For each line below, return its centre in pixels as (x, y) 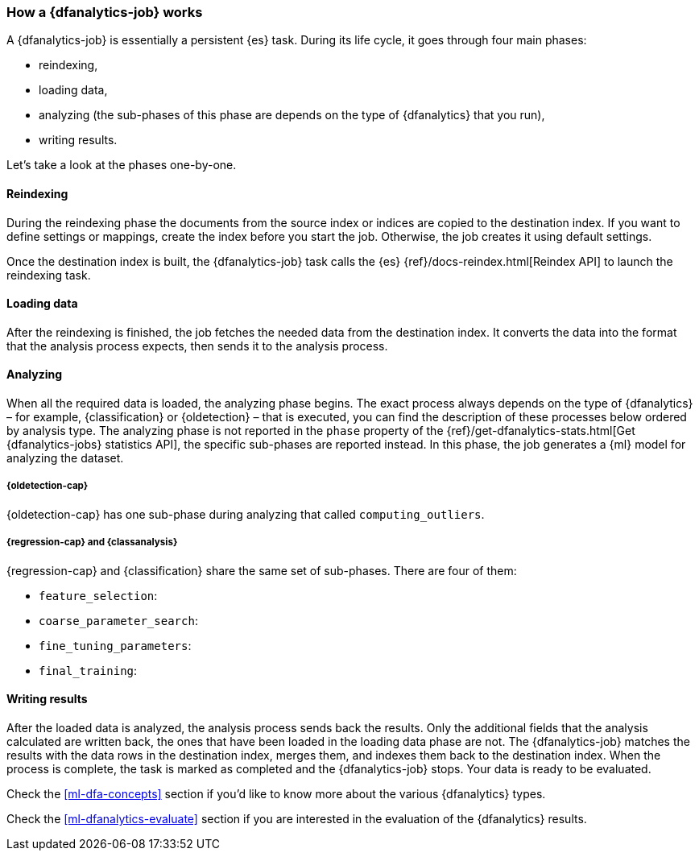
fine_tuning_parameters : (115, 645)
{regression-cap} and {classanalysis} (92, 542)
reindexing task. (49, 275)
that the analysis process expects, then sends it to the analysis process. (197, 346)
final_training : (88, 670)
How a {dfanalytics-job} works (105, 12)
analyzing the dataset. (65, 458)
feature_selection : (98, 595)
